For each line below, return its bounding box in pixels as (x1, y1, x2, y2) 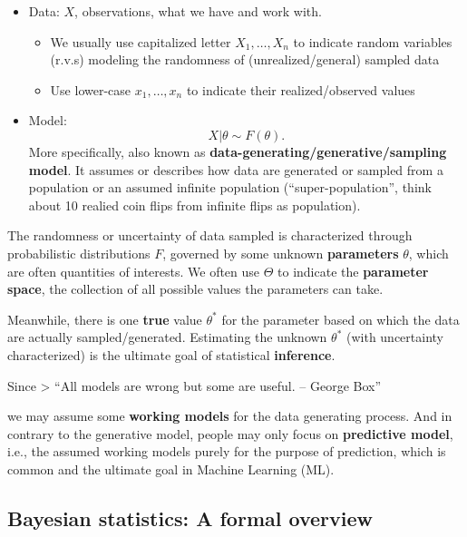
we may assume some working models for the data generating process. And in (7, 406, 452, 425)
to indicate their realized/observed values (186, 80, 415, 99)
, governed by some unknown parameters (162, 243, 399, 262)
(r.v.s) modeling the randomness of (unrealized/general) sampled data (50, 50, 440, 69)
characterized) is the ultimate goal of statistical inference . (7, 345, 336, 364)
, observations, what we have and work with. (74, 2, 322, 20)
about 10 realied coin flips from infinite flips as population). (28, 195, 361, 214)
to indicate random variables (293, 32, 452, 51)
